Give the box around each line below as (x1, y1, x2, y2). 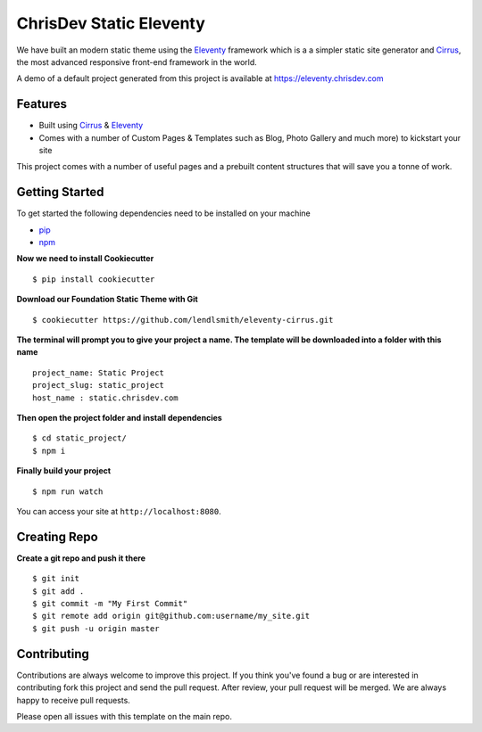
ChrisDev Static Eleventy (16, 13, 205, 33)
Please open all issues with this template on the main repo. (16, 711, 232, 721)
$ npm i (32, 446, 66, 456)
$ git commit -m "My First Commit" (32, 598, 188, 609)
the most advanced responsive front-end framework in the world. (16, 56, 258, 67)
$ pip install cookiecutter (32, 274, 155, 284)
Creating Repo (16, 529, 98, 544)
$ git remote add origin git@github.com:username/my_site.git (32, 611, 311, 621)
